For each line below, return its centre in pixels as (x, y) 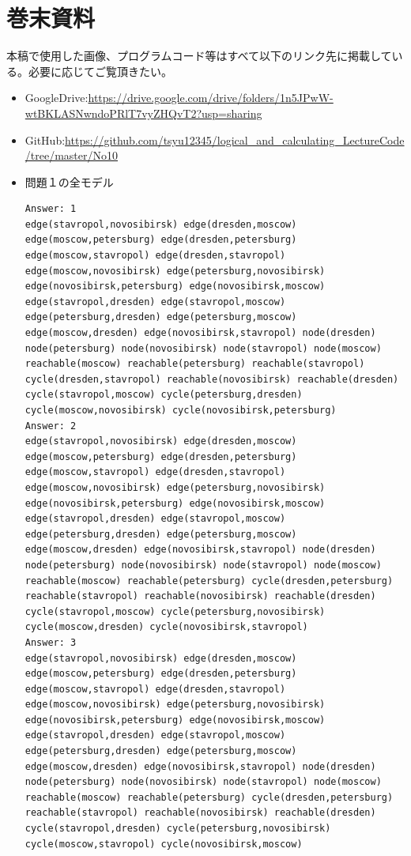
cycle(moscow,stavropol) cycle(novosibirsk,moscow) (164, 844)
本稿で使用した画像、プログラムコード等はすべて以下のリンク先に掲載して (199, 56)
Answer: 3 (51, 642)
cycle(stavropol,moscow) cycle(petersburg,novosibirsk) (175, 611)
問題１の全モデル (69, 181)
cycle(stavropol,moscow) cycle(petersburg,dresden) (164, 395)
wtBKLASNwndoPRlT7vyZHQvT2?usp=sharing (143, 113)
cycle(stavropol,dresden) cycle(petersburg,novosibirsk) (178, 829)
